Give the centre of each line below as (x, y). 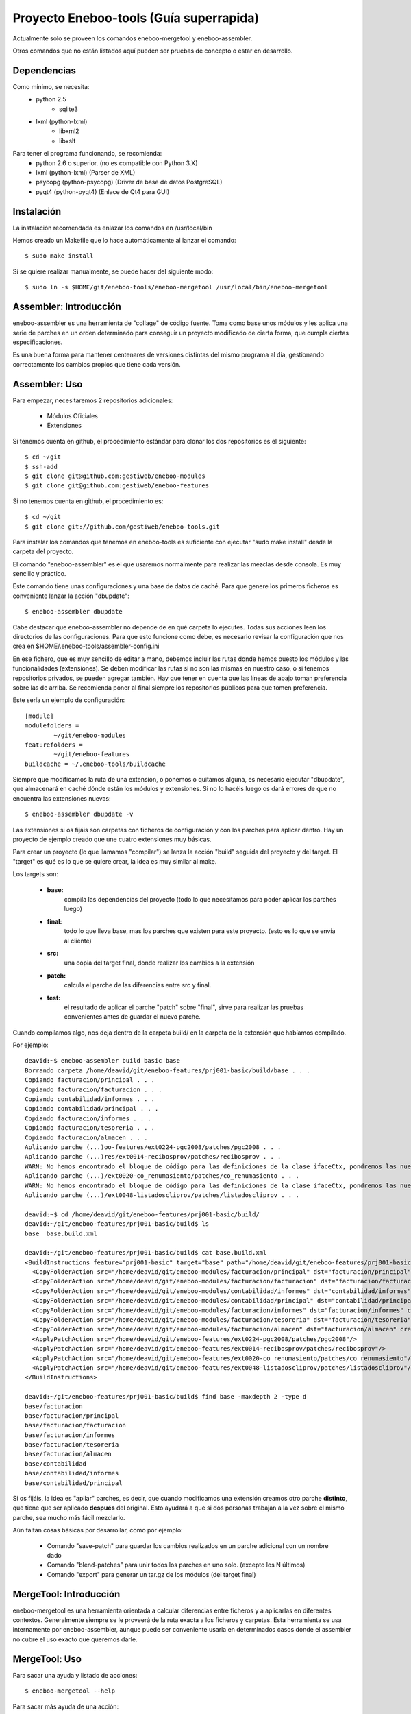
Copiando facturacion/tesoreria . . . (90, 1128)
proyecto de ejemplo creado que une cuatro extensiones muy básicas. (112, 839)
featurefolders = (54, 745)
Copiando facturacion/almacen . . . (86, 1137)
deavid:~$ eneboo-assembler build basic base (103, 1061)
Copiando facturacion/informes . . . (88, 1118)
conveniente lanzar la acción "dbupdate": (71, 596)
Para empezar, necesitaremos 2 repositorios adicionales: (93, 400)
